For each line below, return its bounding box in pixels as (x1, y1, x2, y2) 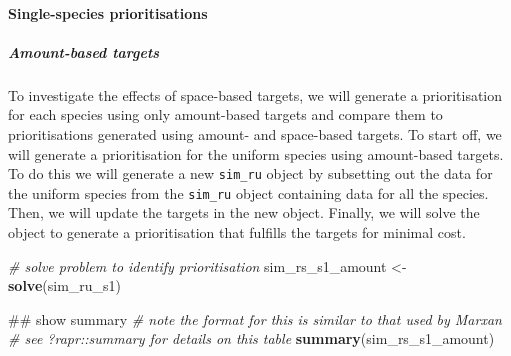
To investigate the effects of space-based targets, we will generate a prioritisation (8, 84, 503, 105)
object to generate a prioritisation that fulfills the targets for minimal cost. (8, 222, 466, 243)
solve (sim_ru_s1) (8, 275, 122, 296)
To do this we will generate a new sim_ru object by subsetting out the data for (8, 163, 493, 184)
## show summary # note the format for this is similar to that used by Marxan (8, 308, 502, 329)
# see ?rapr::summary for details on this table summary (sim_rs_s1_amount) (8, 328, 495, 349)
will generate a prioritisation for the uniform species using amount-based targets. (8, 143, 504, 164)
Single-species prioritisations (8, 2, 208, 23)
